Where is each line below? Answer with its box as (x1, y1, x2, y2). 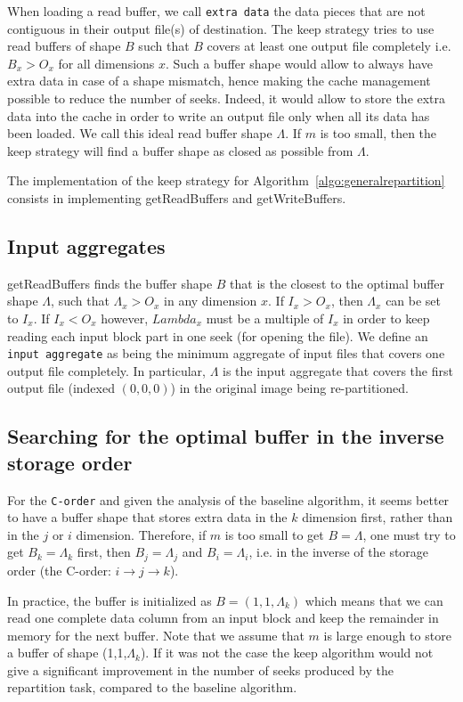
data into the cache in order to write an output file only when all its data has (7, 106, 430, 125)
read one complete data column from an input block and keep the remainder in (7, 608, 439, 627)
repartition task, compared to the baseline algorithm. (7, 678, 297, 697)
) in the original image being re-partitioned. (170, 379, 409, 397)
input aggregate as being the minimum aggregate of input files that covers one (7, 344, 445, 363)
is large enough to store (323, 625, 451, 644)
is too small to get (224, 525, 324, 543)
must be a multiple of (206, 308, 324, 327)
